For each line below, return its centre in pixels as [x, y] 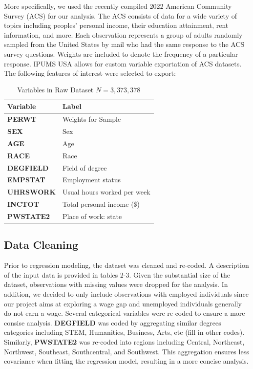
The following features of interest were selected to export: [90, 73]
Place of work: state [92, 216]
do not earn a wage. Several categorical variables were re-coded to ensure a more [125, 313]
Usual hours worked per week [106, 192]
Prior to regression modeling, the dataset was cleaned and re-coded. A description [126, 265]
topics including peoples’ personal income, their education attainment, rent [116, 25]
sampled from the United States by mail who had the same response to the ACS [124, 44]
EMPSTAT [26, 180]
